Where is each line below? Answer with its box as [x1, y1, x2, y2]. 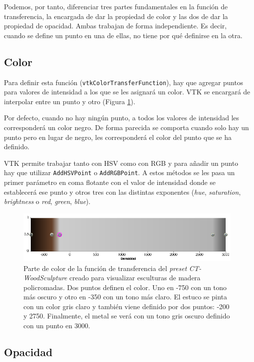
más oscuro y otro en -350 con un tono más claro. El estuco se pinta [23, 292, 227, 302]
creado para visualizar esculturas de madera [69, 272, 201, 283]
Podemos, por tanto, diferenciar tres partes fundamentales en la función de [4, 1, 228, 11]
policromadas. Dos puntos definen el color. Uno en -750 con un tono [23, 282, 227, 292]
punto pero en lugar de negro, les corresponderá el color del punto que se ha [4, 132, 232, 142]
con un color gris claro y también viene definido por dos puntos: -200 [23, 301, 230, 311]
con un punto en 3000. [23, 320, 90, 331]
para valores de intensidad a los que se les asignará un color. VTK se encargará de [4, 87, 250, 97]
